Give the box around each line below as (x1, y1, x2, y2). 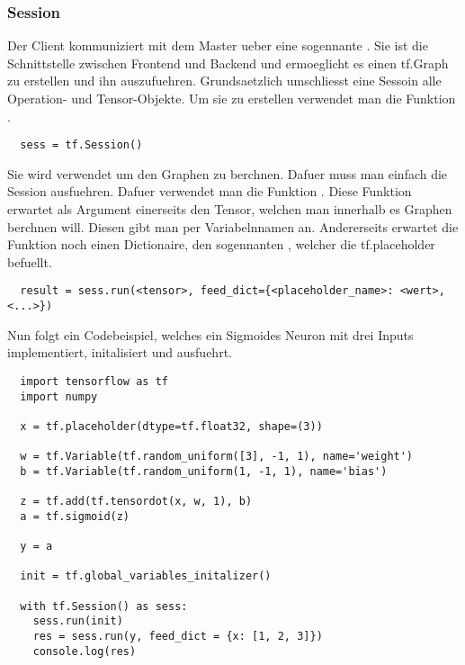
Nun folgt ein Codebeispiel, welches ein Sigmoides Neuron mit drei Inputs (7, 325, 414, 344)
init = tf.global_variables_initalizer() (20, 570, 272, 583)
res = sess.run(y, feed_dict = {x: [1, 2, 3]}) (32, 630, 323, 643)
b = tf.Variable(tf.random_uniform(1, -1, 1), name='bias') (20, 464, 388, 478)
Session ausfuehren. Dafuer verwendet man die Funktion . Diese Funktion (7, 182, 412, 201)
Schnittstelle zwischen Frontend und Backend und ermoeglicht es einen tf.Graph (7, 53, 449, 72)
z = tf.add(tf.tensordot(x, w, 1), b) (20, 495, 253, 508)
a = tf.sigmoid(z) (20, 509, 130, 523)
